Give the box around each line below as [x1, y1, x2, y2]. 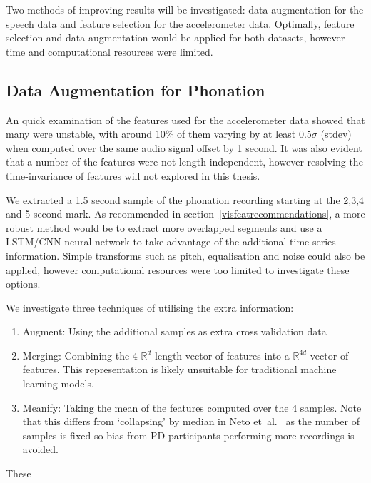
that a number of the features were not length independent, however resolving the [6, 154, 363, 169]
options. [6, 276, 41, 291]
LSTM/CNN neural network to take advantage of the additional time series [6, 234, 336, 249]
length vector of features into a [155, 347, 290, 362]
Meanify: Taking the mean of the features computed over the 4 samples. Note [22, 400, 362, 415]
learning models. [22, 376, 94, 391]
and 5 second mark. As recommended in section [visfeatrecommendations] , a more [6, 206, 365, 221]
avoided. [22, 442, 59, 457]
